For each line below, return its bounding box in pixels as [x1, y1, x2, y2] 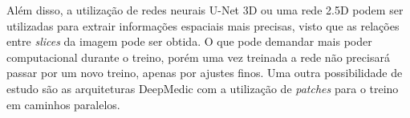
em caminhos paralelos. [6, 96, 120, 112]
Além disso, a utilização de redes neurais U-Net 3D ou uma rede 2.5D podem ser [6, 2, 404, 18]
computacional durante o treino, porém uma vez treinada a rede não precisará [6, 48, 390, 65]
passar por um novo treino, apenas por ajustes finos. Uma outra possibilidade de [6, 64, 403, 81]
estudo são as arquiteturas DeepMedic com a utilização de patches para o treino [6, 79, 399, 96]
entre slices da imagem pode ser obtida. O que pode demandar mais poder [6, 33, 372, 50]
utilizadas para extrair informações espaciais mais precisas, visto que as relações [6, 17, 400, 34]
